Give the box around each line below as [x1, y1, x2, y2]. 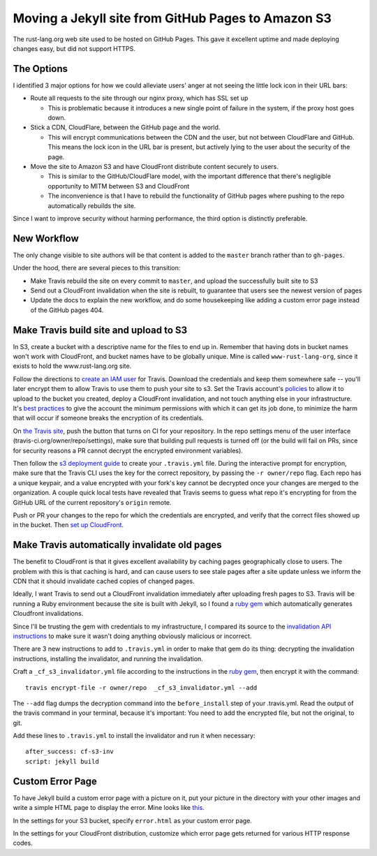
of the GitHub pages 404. [30, 306, 104, 314]
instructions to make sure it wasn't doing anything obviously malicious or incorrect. [13, 632, 252, 640]
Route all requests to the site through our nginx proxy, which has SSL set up [30, 94, 249, 103]
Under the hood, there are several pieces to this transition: [13, 264, 181, 272]
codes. [13, 839, 33, 848]
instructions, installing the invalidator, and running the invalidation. [13, 654, 204, 663]
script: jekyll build [25, 758, 99, 765]
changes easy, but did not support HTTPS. [13, 44, 135, 52]
